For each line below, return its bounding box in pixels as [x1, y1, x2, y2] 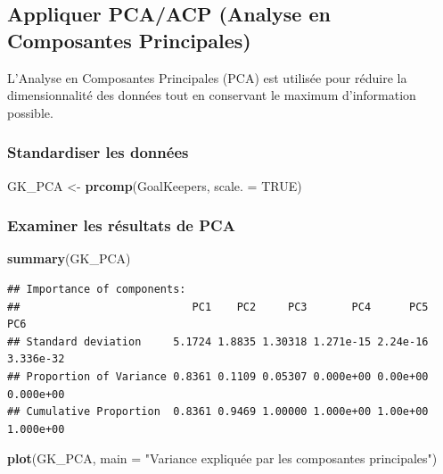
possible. [7, 103, 53, 121]
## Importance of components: [7, 283, 186, 295]
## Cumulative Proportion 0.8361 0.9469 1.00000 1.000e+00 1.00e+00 [7, 405, 429, 419]
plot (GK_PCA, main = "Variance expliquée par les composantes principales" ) [7, 449, 438, 468]
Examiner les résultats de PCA [7, 214, 235, 237]
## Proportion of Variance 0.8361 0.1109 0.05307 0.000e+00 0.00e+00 [7, 370, 429, 383]
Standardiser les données [7, 141, 189, 163]
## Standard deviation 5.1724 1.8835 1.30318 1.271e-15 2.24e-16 [7, 335, 429, 348]
